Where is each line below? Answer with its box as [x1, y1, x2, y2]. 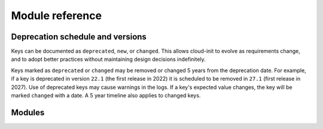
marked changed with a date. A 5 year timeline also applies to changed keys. [11, 92, 201, 99]
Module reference [11, 9, 102, 22]
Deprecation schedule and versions [11, 32, 147, 42]
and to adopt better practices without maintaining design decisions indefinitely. [11, 56, 206, 63]
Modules [11, 107, 45, 118]
